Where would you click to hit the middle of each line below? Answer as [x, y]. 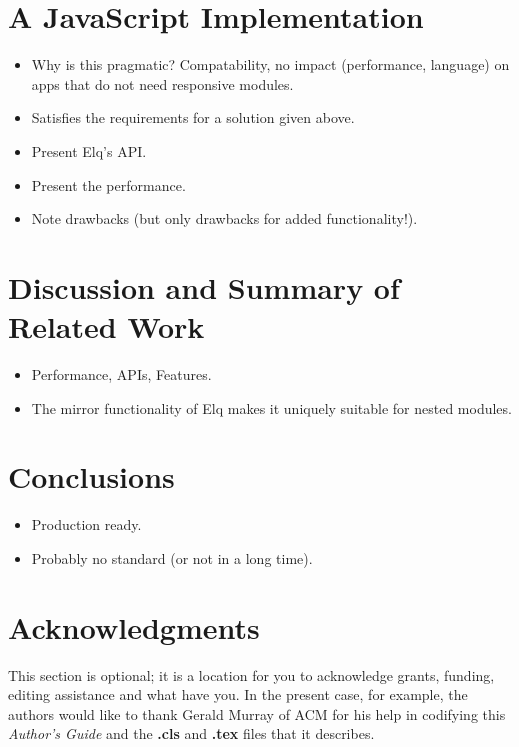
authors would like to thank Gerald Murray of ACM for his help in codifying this [257, 713]
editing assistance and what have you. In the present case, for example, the [238, 694]
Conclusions [91, 476]
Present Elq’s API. [89, 150]
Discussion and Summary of [204, 286]
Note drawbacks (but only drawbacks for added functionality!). [224, 218]
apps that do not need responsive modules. [162, 83]
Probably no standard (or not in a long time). [172, 557]
